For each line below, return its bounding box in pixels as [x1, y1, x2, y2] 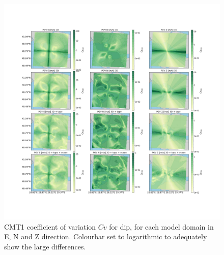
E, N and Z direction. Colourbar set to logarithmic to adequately [4, 231, 207, 242]
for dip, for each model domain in [109, 221, 214, 232]
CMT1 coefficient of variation [4, 221, 96, 232]
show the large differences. [4, 241, 86, 251]
